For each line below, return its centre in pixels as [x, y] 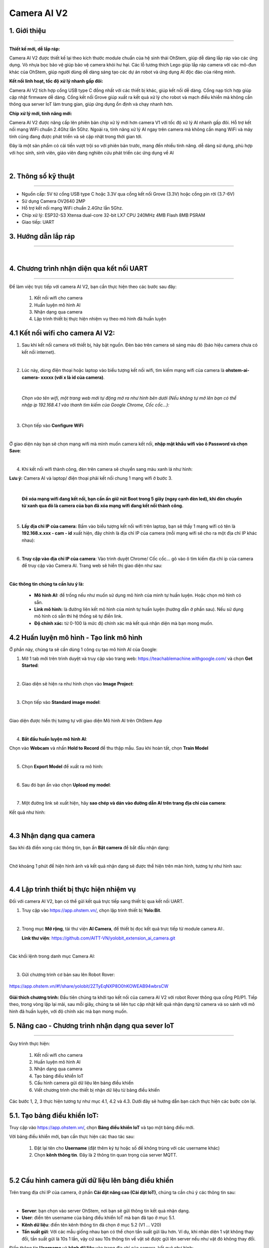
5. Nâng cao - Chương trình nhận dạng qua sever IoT [92, 1026]
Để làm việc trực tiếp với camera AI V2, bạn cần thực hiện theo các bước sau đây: [93, 287]
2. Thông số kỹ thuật [42, 176]
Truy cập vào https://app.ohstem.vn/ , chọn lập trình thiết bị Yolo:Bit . [92, 911]
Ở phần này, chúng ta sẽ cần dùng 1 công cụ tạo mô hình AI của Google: [83, 649]
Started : [30, 665]
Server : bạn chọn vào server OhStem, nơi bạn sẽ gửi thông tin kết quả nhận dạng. [106, 1211]
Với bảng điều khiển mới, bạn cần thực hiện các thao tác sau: [72, 1137]
